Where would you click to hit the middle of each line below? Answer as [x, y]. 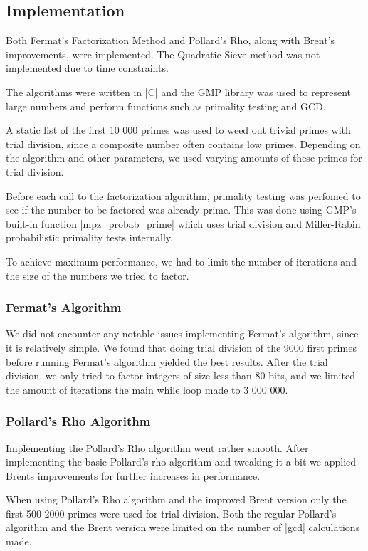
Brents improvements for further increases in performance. [133, 475]
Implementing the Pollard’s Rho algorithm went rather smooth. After [157, 447]
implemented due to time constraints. [87, 68]
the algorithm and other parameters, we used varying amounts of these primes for [184, 158]
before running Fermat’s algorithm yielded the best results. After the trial [167, 361]
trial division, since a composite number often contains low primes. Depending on [183, 143]
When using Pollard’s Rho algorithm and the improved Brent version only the [176, 499]
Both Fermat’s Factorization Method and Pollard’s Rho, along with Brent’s [170, 40]
